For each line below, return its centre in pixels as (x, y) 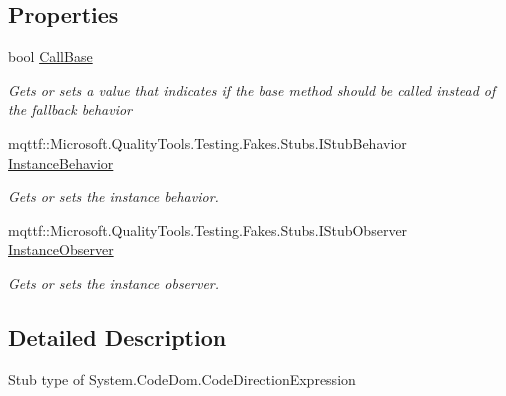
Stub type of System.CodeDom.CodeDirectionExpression (182, 378)
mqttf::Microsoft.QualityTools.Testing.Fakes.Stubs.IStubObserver (208, 229)
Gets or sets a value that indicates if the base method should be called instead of (252, 89)
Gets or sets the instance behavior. (113, 196)
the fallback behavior (70, 109)
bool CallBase (50, 56)
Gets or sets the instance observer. (114, 282)
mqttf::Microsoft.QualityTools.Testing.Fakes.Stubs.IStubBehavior (207, 142)
